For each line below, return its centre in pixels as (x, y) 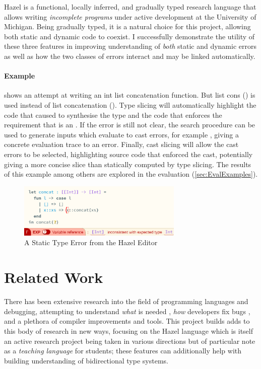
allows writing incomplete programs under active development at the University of (130, 16)
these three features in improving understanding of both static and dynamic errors (130, 46)
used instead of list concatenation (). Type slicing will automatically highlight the (130, 104)
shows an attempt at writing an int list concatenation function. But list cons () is (130, 95)
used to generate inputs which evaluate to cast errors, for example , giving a (121, 134)
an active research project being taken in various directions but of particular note (130, 341)
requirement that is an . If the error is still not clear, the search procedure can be (130, 125)
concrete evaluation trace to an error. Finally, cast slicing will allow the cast (121, 144)
